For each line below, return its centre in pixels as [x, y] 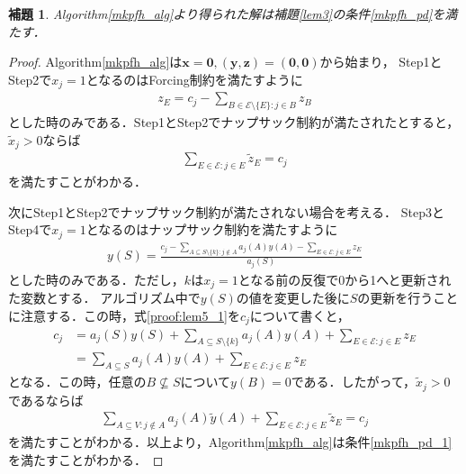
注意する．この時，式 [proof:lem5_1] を [130, 316]
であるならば [46, 400]
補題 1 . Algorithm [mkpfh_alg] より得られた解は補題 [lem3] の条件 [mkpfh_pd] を [227, 14]
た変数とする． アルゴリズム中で [104, 298]
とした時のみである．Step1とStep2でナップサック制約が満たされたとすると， [234, 122]
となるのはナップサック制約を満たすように [212, 229]
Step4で [30, 229]
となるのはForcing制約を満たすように [194, 79]
